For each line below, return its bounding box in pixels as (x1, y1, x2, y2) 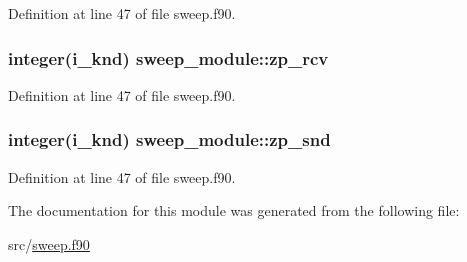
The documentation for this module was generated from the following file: (8, 200, 460, 221)
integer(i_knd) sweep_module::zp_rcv (8, 45, 329, 70)
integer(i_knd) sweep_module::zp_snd (8, 127, 331, 152)
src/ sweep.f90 (8, 233, 90, 254)
